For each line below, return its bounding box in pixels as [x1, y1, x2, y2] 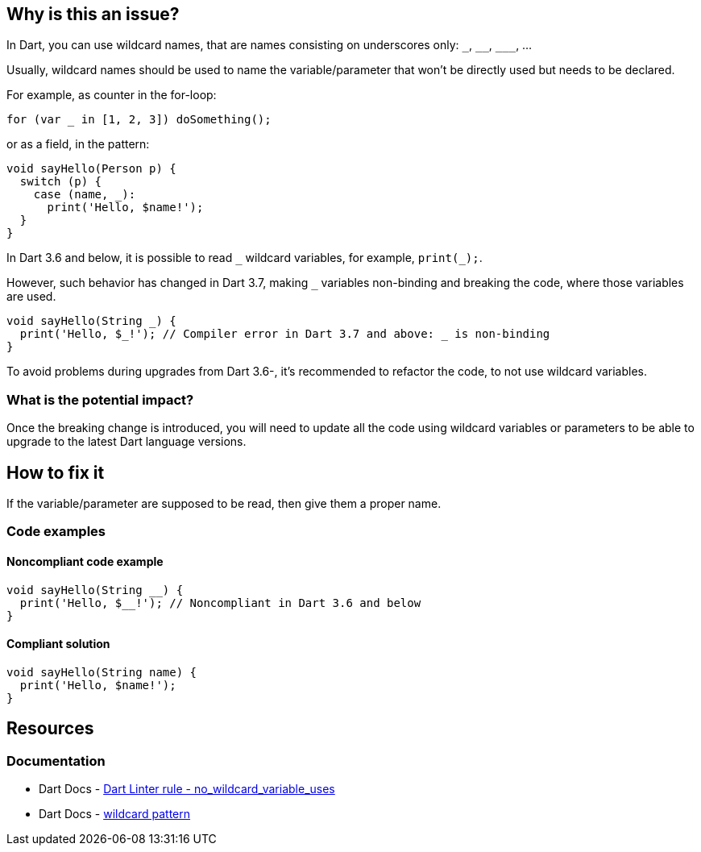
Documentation [6, 752, 106, 769]
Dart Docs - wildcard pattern [39, 807, 191, 821]
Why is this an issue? [6, 4, 180, 24]
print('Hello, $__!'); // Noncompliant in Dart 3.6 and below [19, 596, 421, 609]
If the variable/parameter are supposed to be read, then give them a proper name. [6, 497, 442, 511]
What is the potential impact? [6, 391, 194, 408]
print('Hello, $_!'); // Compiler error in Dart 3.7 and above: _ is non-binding [19, 327, 550, 341]
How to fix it [6, 462, 105, 483]
